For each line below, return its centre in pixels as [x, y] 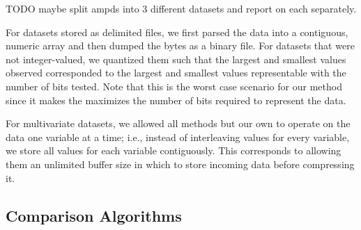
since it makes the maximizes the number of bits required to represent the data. [176, 100]
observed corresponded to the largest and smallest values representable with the [176, 73]
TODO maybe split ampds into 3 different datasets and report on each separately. [181, 8]
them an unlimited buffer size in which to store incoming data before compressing [180, 164]
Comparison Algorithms [94, 215]
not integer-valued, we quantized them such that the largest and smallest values [176, 59]
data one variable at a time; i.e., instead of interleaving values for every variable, [178, 137]
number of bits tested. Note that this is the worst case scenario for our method [174, 86]
